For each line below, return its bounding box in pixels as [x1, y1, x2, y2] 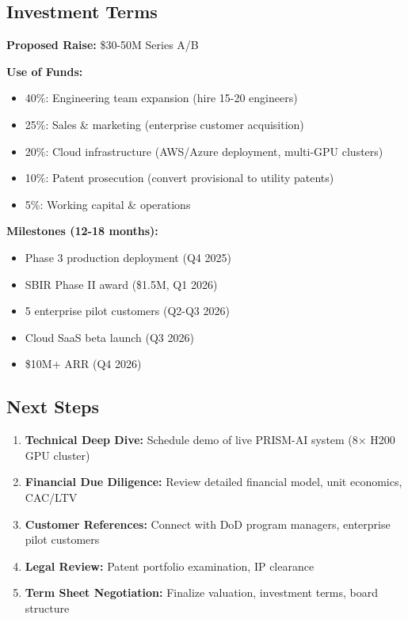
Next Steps [6, 394, 99, 419]
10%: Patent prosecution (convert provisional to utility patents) [25, 169, 334, 186]
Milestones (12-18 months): [6, 222, 158, 239]
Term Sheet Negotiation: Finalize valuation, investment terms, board [25, 584, 379, 601]
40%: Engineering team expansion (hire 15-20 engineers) [25, 89, 298, 106]
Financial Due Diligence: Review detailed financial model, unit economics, [25, 473, 402, 490]
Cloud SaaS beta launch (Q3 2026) [25, 328, 194, 345]
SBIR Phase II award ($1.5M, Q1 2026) [25, 275, 218, 292]
